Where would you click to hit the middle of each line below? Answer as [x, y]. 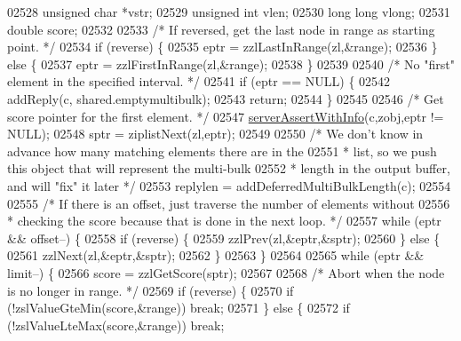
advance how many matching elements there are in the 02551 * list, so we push [222, 151]
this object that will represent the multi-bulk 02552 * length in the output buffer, [229, 168]
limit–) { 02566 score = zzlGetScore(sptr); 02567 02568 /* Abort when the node [226, 272]
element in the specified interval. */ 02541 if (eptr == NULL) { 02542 [199, 81]
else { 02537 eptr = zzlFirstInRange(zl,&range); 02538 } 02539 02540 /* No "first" [231, 63]
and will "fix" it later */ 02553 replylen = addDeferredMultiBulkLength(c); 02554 [229, 185]
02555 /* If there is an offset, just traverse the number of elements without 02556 [229, 203]
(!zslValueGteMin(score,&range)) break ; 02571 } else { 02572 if [179, 308]
